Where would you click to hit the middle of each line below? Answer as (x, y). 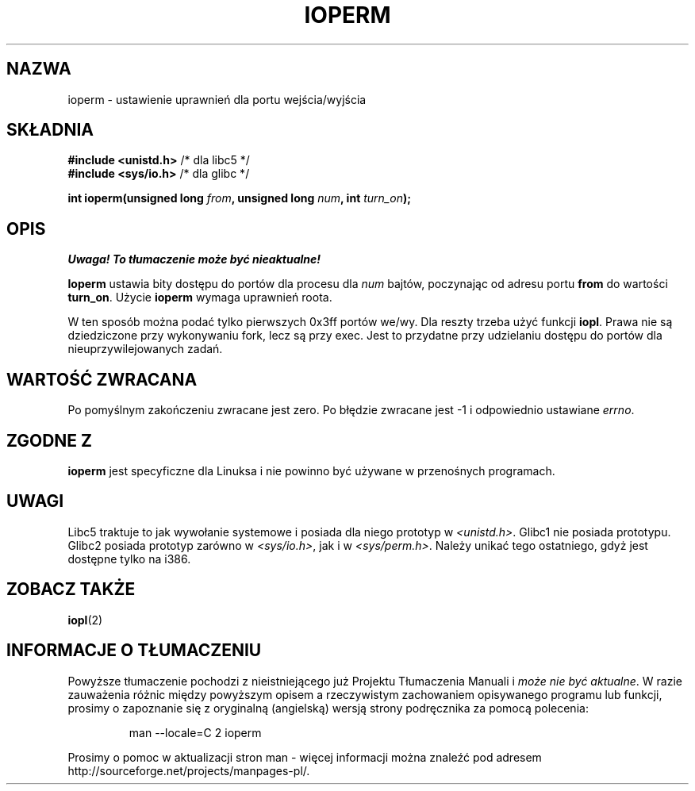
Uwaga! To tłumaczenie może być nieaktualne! (194, 259)
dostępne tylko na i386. (129, 559)
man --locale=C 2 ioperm (195, 732)
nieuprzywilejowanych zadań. (145, 349)
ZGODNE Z (50, 440)
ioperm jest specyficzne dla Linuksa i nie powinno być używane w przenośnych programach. (311, 470)
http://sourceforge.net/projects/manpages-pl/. (189, 770)
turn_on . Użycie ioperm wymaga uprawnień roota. (200, 298)
